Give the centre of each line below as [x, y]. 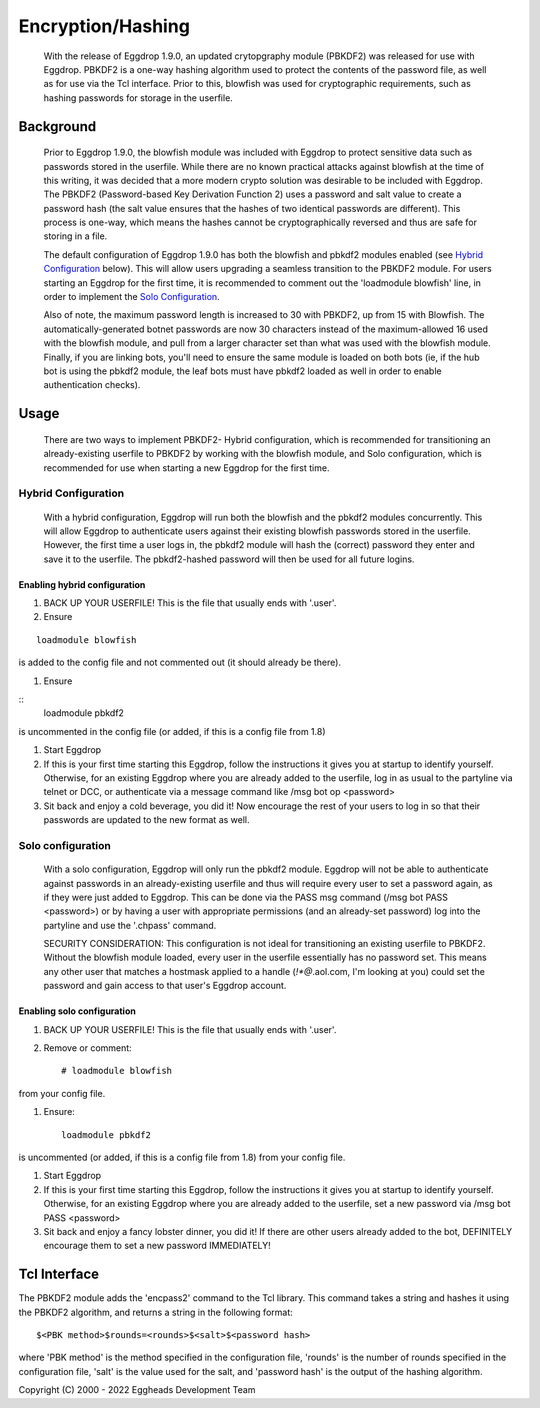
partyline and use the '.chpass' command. [130, 925]
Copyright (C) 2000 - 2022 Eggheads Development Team [137, 1390]
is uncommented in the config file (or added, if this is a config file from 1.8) [172, 731]
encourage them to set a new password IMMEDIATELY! [157, 1246]
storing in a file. [75, 236]
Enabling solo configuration [77, 1011]
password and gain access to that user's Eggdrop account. [165, 986]
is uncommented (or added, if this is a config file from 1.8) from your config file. [182, 1157]
